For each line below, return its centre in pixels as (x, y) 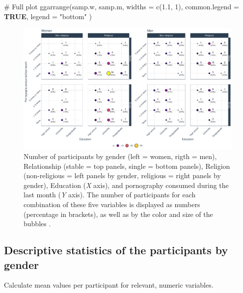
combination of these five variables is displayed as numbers (112, 204)
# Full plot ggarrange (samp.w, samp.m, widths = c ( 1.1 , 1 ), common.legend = (121, 6)
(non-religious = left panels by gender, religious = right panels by (122, 175)
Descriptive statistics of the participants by (116, 250)
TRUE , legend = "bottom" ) (48, 16)
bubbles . (37, 224)
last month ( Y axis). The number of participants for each (110, 195)
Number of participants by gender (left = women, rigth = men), (120, 156)
